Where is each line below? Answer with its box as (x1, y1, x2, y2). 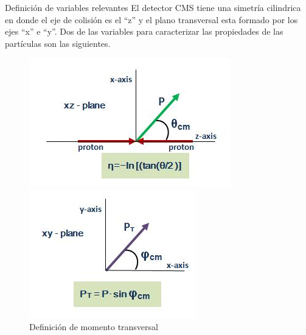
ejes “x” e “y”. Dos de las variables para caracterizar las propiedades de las (5, 25, 283, 38)
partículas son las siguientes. (5, 37, 111, 49)
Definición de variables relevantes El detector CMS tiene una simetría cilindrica (5, 1, 301, 13)
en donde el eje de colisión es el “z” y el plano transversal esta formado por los (5, 13, 298, 26)
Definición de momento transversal (29, 320, 158, 333)
